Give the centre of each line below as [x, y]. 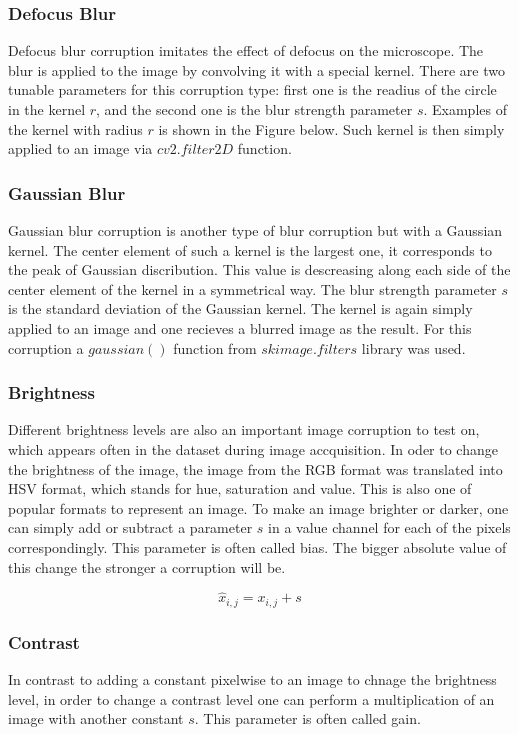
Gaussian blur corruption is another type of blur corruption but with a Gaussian [255, 230]
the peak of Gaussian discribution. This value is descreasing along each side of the [259, 269]
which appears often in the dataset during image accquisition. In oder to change [253, 448]
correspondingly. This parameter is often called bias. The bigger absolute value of [257, 546]
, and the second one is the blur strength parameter [254, 109]
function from [215, 347]
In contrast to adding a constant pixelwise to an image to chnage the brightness [252, 679]
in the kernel [47, 109]
